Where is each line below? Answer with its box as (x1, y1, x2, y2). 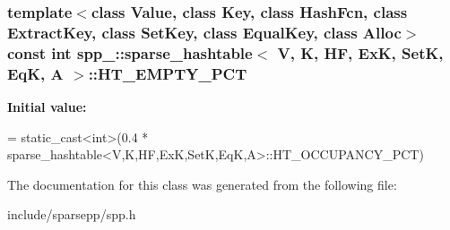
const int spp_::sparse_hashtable (7, 41, 253, 64)
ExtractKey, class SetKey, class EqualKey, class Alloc (7, 21, 402, 43)
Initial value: (7, 97, 87, 115)
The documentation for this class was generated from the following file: (7, 175, 397, 193)
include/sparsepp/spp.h (7, 205, 136, 224)
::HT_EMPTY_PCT (88, 62, 247, 84)
